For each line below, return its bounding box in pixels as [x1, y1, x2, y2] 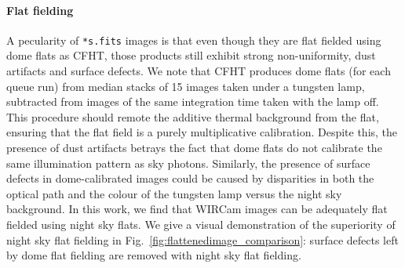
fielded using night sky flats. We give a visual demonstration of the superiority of [6, 215, 396, 232]
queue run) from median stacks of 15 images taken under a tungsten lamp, [6, 78, 365, 94]
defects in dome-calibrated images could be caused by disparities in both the [6, 170, 374, 187]
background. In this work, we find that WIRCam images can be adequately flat [6, 201, 388, 217]
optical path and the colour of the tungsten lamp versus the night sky [6, 185, 342, 201]
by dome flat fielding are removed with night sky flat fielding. [6, 247, 301, 263]
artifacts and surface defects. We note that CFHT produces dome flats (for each [6, 63, 391, 79]
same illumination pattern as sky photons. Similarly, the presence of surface [6, 154, 370, 171]
